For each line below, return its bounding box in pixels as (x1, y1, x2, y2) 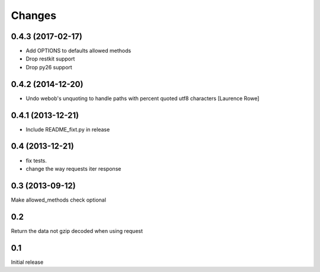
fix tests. (25, 157, 47, 164)
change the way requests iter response (25, 165, 121, 172)
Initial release (11, 258, 44, 265)
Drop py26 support (25, 63, 72, 71)
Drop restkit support (25, 55, 75, 62)
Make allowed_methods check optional (11, 196, 107, 203)
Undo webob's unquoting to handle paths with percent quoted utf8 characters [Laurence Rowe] (25, 95, 260, 102)
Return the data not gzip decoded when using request (11, 227, 143, 234)
